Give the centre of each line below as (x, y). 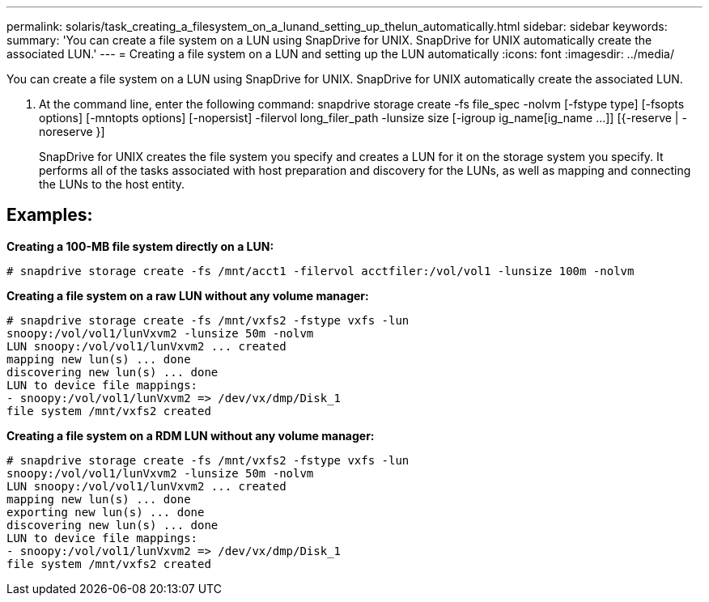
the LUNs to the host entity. (112, 184)
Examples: (50, 215)
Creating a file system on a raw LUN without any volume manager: (188, 295)
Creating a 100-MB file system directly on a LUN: (140, 246)
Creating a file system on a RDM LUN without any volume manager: (191, 435)
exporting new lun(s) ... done (106, 512)
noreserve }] (72, 131)
